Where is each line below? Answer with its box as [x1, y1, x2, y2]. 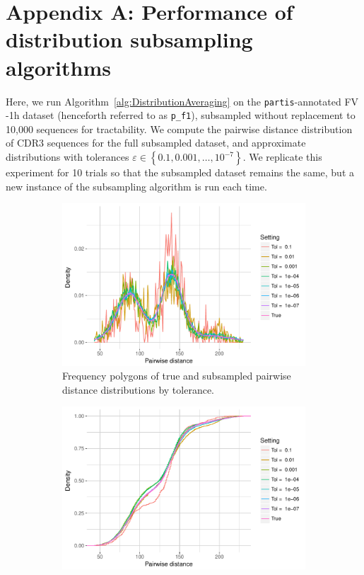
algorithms [6, 52, 111, 81]
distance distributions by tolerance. [62, 382, 214, 397]
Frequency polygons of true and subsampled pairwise [62, 368, 291, 383]
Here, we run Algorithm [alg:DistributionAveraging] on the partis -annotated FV [6, 93, 359, 108]
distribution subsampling [6, 25, 253, 54]
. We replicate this [242, 149, 322, 164]
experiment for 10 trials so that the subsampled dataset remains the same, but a [6, 165, 354, 179]
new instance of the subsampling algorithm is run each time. [6, 178, 267, 193]
